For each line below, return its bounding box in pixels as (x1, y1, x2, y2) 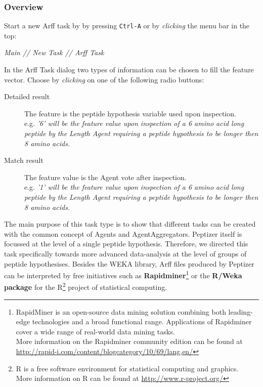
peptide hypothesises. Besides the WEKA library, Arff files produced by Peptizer (4, 258, 254, 269)
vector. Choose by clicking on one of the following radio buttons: (4, 74, 204, 84)
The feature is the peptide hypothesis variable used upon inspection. (24, 108, 236, 118)
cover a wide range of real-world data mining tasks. (16, 326, 175, 336)
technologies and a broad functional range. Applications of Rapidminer (32, 316, 252, 327)
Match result (4, 155, 43, 165)
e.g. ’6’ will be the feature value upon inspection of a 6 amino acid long (24, 118, 244, 128)
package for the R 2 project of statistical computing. (4, 280, 167, 292)
